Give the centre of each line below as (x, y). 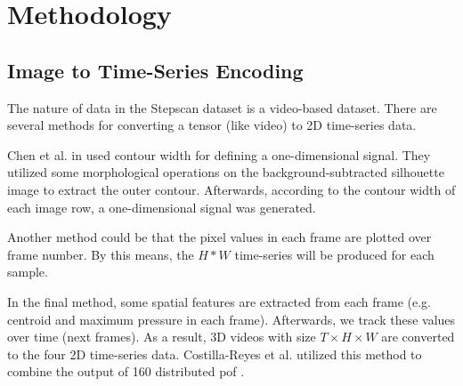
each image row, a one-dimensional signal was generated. (162, 207)
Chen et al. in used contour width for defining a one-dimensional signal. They (219, 154)
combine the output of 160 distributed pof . (126, 371)
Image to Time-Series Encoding (155, 70)
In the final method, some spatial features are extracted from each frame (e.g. (219, 301)
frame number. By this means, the (101, 254)
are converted (418, 337)
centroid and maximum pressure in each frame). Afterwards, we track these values (231, 319)
